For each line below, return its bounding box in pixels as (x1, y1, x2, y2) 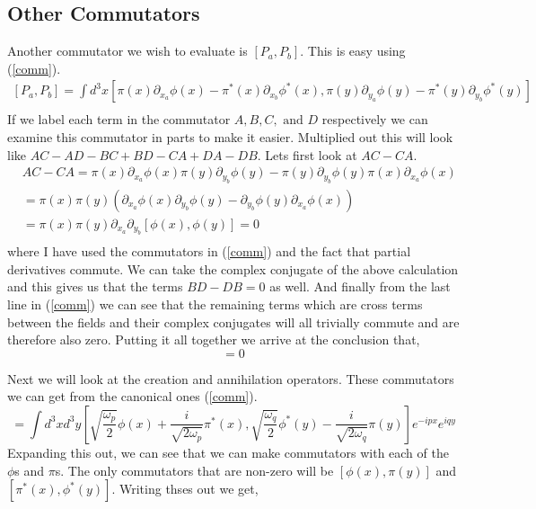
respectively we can (321, 110, 428, 129)
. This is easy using (300, 41, 406, 60)
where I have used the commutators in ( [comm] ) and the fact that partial (7, 242, 411, 261)
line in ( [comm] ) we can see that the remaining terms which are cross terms (7, 294, 423, 313)
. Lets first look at (257, 145, 357, 164)
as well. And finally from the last (269, 277, 451, 296)
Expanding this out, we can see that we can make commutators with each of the (7, 442, 449, 461)
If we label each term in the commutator (7, 110, 231, 129)
